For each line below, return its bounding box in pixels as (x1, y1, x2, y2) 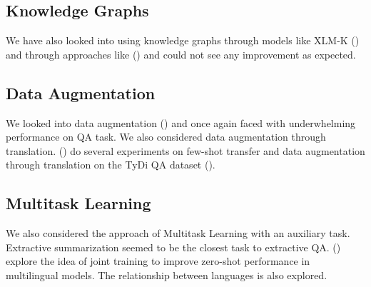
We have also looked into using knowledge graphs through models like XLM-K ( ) (6, 33, 360, 48)
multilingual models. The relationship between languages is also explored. (6, 267, 327, 282)
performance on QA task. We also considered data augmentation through (6, 129, 326, 144)
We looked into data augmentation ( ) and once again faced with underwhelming (6, 115, 356, 130)
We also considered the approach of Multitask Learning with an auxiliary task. (6, 226, 350, 241)
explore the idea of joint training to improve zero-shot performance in (6, 253, 310, 268)
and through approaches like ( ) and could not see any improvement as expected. (6, 46, 356, 61)
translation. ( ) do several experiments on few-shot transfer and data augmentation (6, 143, 365, 158)
